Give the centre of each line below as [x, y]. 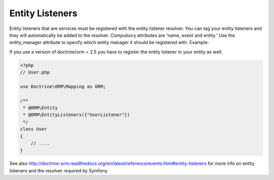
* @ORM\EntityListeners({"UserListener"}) [77, 115]
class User [33, 129]
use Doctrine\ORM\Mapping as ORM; [63, 86]
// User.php [35, 73]
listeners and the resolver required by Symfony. [59, 170]
